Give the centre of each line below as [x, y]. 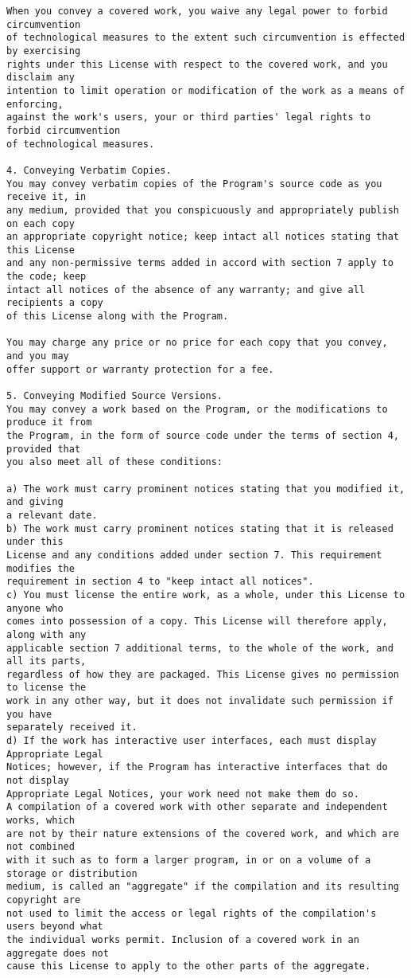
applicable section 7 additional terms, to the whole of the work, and [200, 648]
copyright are [44, 900]
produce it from [49, 422]
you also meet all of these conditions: [115, 462]
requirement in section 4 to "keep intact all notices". [160, 582]
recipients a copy [55, 303]
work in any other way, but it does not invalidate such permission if [200, 701]
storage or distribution [72, 873]
